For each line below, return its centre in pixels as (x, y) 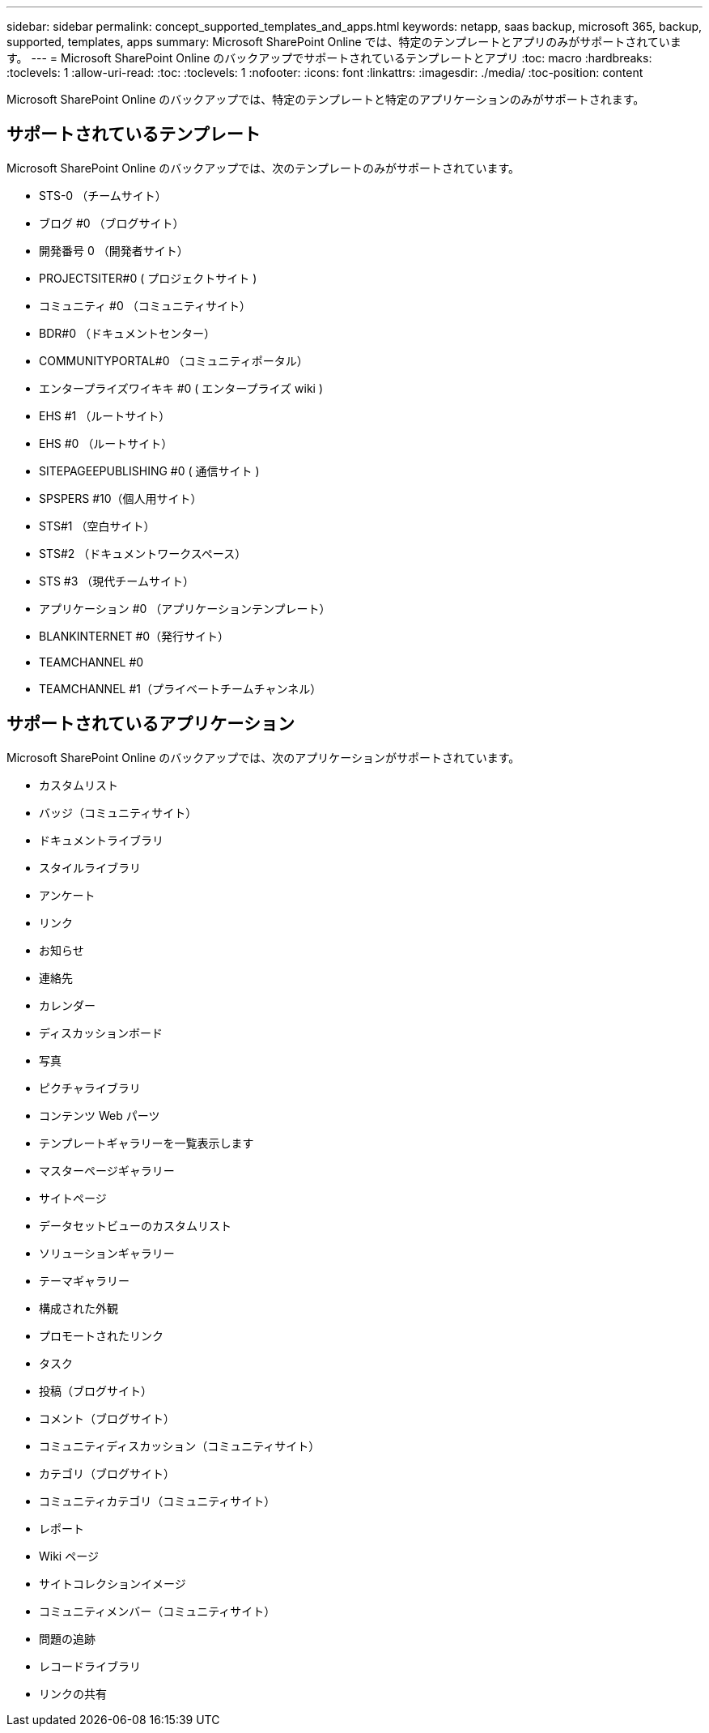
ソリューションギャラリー (107, 1253)
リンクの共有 (73, 1693)
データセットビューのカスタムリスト (135, 1225)
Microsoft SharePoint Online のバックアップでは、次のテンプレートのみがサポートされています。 (263, 168)
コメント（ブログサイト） (107, 1418)
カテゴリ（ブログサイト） (107, 1473)
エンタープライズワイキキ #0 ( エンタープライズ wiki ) (181, 388)
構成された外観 (79, 1308)
